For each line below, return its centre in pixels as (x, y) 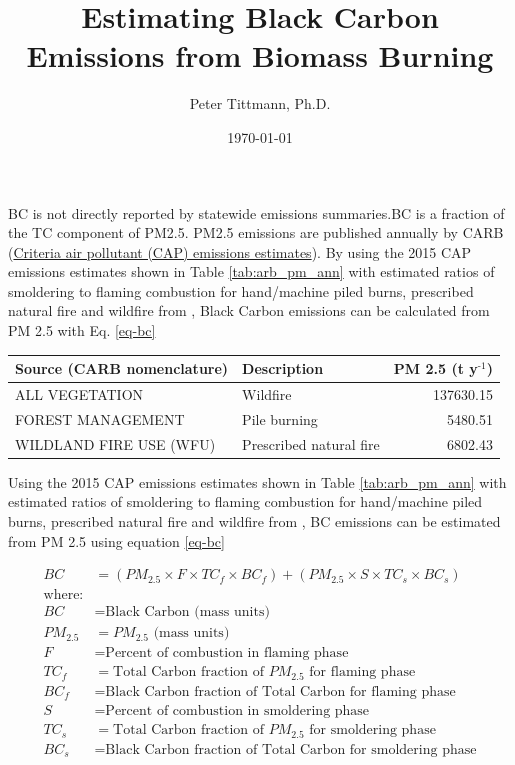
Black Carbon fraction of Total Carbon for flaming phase (280, 691)
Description (283, 368)
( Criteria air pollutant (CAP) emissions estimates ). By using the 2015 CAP (240, 251)
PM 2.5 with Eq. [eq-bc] (82, 330)
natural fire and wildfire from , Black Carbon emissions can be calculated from (249, 310)
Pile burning (280, 418)
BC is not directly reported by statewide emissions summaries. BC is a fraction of (256, 212)
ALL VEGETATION (79, 394)
